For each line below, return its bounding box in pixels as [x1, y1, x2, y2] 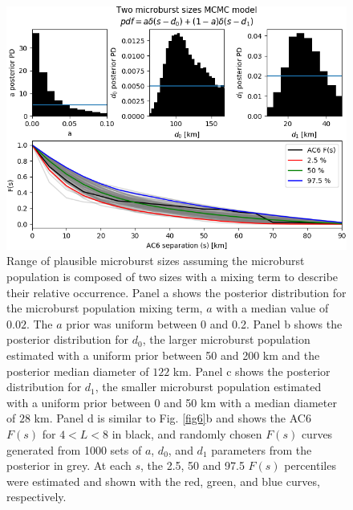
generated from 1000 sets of [6, 441, 142, 458]
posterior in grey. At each [6, 457, 132, 474]
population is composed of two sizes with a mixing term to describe [6, 268, 339, 285]
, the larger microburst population [142, 331, 310, 348]
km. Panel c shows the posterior [172, 362, 331, 379]
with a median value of [216, 300, 329, 316]
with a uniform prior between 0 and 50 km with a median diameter [6, 394, 337, 410]
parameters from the [211, 441, 312, 458]
